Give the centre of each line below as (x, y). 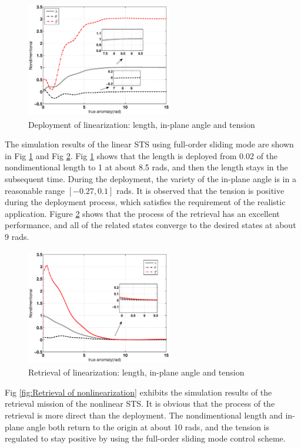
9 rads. (17, 236)
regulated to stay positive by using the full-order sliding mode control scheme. (145, 438)
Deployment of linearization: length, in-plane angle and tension (142, 124)
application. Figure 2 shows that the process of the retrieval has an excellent (142, 213)
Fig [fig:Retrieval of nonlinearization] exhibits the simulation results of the (138, 392)
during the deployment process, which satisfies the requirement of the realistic (145, 202)
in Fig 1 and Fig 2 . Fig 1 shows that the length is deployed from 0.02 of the (141, 155)
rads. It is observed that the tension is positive (200, 190)
